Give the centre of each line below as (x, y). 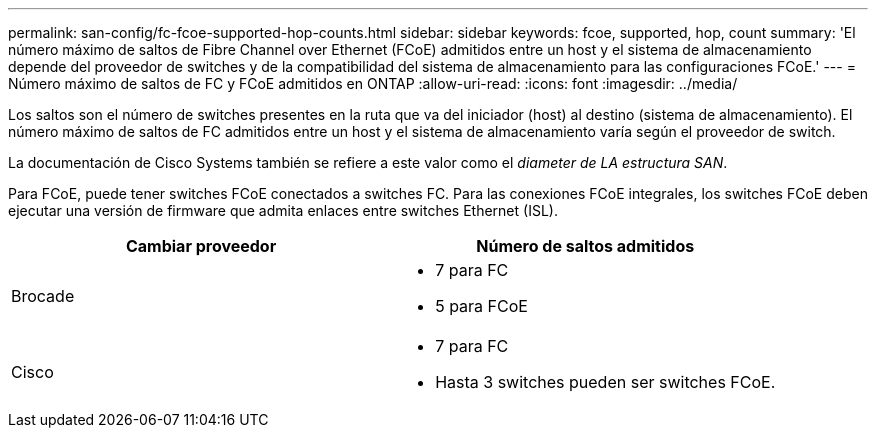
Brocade (43, 296)
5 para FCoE (481, 306)
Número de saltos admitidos (585, 246)
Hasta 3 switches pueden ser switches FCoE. (605, 382)
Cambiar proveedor (201, 246)
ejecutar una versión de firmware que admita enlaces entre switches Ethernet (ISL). (283, 210)
